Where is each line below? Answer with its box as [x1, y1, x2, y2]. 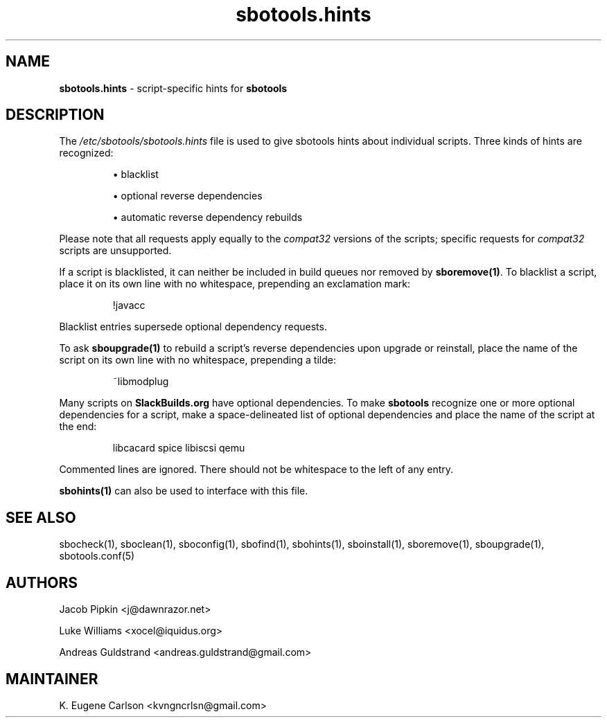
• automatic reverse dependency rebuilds [112, 211, 303, 224]
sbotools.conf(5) [59, 550, 135, 562]
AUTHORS [6, 573, 78, 591]
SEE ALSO [6, 508, 76, 526]
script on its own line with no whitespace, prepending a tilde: [59, 354, 336, 366]
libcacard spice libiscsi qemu [112, 442, 245, 454]
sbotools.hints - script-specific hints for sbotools [59, 82, 288, 94]
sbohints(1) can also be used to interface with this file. [59, 485, 308, 497]
